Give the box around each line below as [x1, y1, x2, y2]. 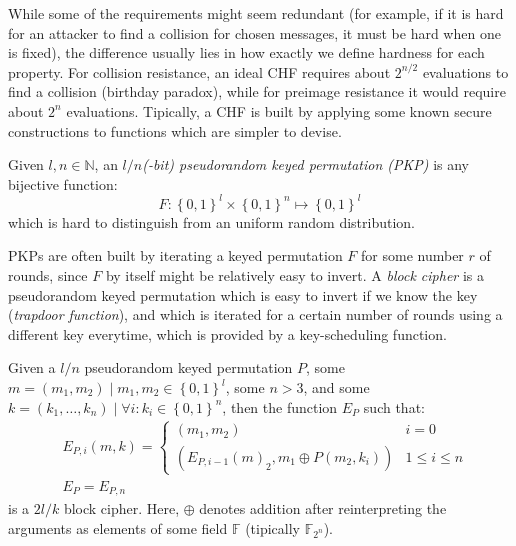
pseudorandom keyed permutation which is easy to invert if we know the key [8, 284, 478, 305]
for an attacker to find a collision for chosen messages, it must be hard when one [8, 22, 501, 43]
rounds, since [8, 265, 88, 286]
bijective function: [8, 173, 118, 194]
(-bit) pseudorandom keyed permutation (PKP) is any [142, 154, 470, 175]
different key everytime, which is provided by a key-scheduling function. [8, 323, 447, 344]
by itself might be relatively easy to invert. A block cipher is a [105, 265, 484, 286]
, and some [303, 377, 370, 397]
